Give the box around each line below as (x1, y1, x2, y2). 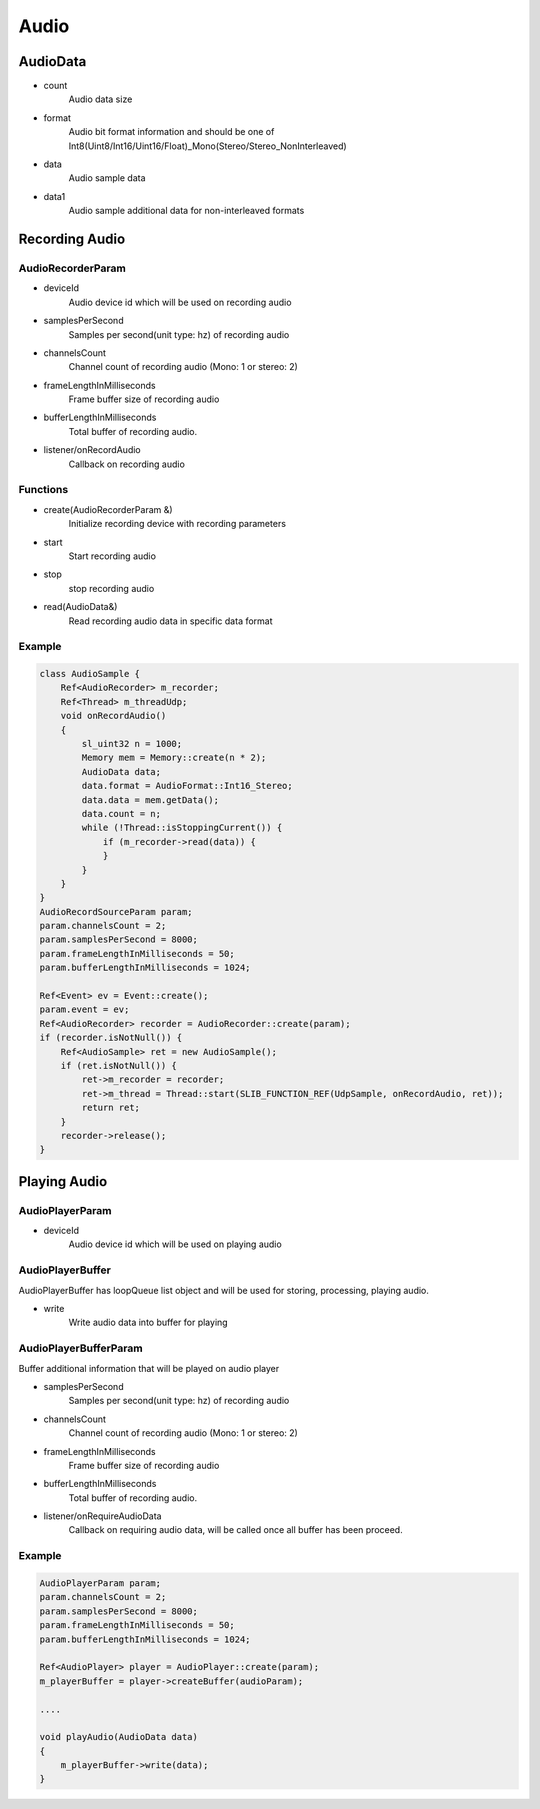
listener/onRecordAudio (43, 444, 141, 456)
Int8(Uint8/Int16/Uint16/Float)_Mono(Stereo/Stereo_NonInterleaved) (68, 140, 347, 152)
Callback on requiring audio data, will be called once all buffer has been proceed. (68, 1524, 404, 1536)
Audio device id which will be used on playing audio (68, 1238, 282, 1250)
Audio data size (68, 93, 133, 105)
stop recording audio (68, 582, 155, 594)
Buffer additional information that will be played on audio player (18, 1362, 280, 1374)
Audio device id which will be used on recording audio (68, 296, 292, 308)
